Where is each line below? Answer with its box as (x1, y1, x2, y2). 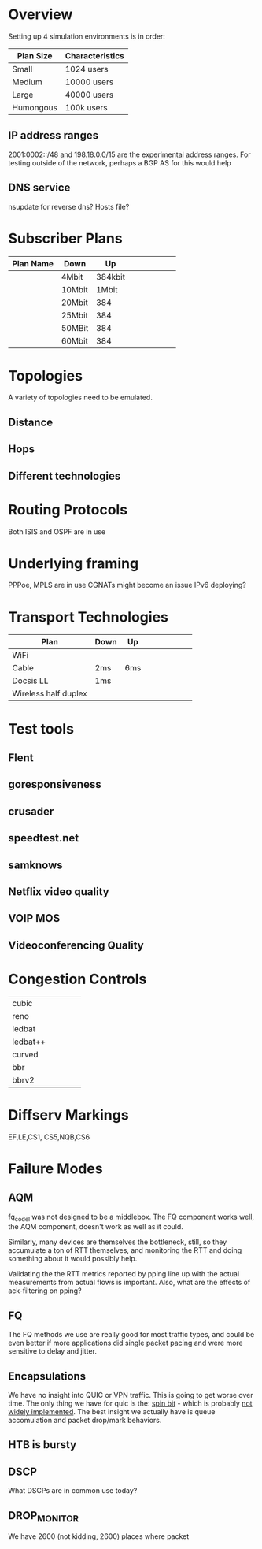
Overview (8, 6, 73, 24)
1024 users (65, 63, 109, 74)
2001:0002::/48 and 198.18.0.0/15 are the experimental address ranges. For (8, 150, 251, 159)
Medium (12, 76, 42, 87)
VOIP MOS (8, 912, 61, 925)
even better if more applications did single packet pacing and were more (8, 1338, 244, 1348)
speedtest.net (8, 831, 79, 845)
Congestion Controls (8, 970, 147, 988)
